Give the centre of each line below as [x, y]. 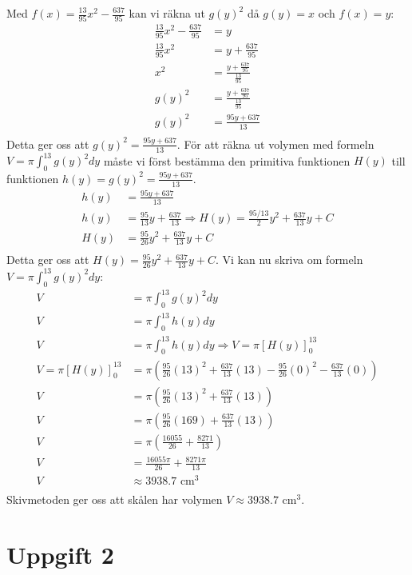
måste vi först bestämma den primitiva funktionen [227, 160]
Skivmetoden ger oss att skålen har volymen [115, 499]
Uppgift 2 [60, 554]
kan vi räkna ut [167, 13]
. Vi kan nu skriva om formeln [289, 260]
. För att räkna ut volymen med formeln [275, 144]
